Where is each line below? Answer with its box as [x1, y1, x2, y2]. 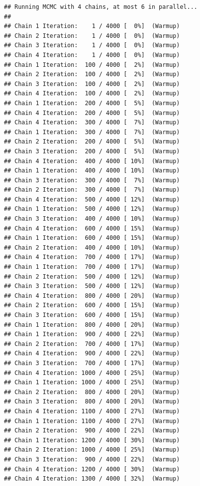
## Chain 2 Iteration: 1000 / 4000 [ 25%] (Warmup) [4, 446, 180, 454]
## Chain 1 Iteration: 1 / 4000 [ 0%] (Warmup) [4, 23, 180, 30]
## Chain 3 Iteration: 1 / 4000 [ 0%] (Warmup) [4, 42, 180, 49]
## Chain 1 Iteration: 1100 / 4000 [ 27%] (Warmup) [4, 417, 180, 425]
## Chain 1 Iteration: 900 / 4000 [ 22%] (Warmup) [4, 331, 180, 338]
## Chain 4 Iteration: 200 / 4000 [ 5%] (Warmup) [4, 109, 180, 116]
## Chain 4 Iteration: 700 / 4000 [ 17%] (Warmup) [4, 254, 180, 261]
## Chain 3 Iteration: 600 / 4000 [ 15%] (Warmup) [4, 312, 180, 318]
